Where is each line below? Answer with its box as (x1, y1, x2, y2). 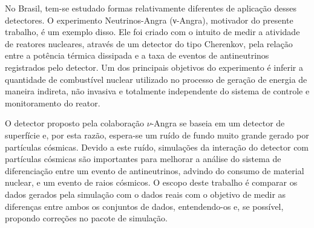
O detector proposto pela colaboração (5, 117, 145, 129)
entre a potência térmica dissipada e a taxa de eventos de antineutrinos (5, 49, 269, 62)
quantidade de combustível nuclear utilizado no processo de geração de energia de (5, 73, 307, 85)
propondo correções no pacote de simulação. (5, 212, 168, 224)
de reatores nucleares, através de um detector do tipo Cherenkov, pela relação (5, 37, 293, 50)
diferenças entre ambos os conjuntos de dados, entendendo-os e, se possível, (5, 200, 284, 212)
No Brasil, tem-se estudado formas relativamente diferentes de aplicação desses (5, 2, 296, 14)
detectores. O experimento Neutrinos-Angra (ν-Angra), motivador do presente (5, 13, 293, 26)
